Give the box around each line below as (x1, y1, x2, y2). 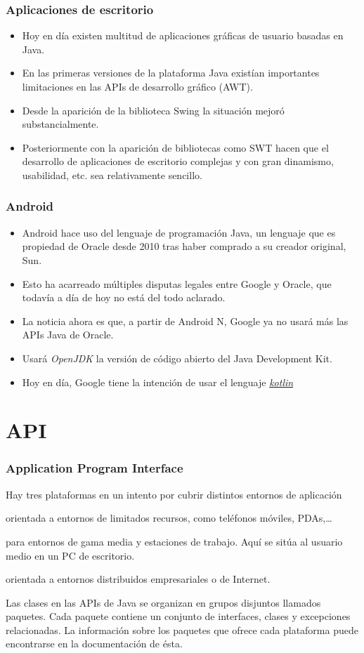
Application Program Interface (6, 459, 183, 477)
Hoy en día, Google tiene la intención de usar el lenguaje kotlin (22, 374, 294, 389)
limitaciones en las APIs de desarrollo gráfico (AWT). (22, 79, 253, 93)
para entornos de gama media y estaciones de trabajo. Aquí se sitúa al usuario (6, 534, 343, 548)
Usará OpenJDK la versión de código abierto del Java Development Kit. (22, 350, 332, 365)
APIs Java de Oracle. (22, 327, 114, 342)
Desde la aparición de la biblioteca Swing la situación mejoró (22, 103, 285, 117)
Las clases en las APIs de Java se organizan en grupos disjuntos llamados (6, 595, 321, 609)
